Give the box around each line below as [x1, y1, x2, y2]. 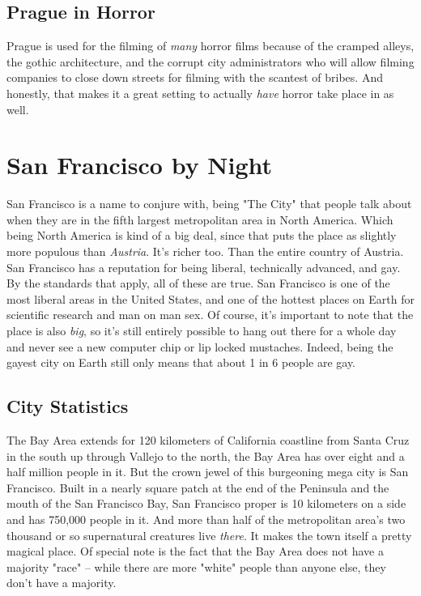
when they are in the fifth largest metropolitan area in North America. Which [6, 211, 393, 228]
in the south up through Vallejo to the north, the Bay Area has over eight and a [6, 447, 405, 464]
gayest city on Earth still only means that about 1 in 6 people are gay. [6, 354, 356, 371]
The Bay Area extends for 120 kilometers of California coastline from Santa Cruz [6, 432, 410, 449]
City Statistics [6, 394, 129, 419]
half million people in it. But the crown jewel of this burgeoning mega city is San [6, 463, 409, 480]
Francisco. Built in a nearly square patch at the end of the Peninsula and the [6, 479, 389, 496]
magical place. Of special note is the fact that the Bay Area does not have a [6, 543, 384, 560]
